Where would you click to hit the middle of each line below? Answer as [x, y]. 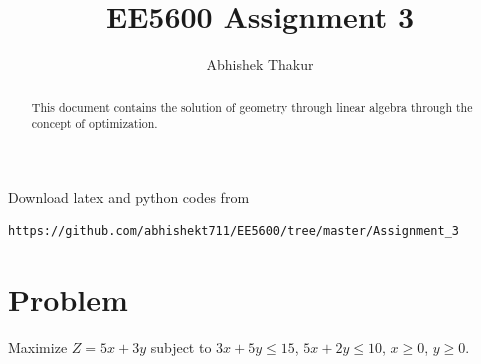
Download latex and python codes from [129, 196]
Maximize [38, 347]
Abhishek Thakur [260, 64]
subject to [181, 347]
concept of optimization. [94, 123]
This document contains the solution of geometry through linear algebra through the [252, 106]
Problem [68, 299]
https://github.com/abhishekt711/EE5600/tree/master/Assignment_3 [234, 231]
